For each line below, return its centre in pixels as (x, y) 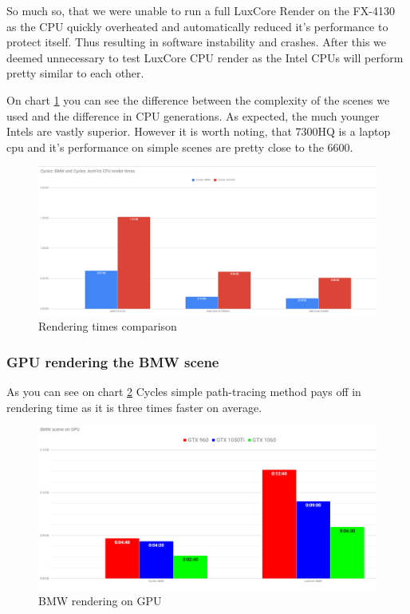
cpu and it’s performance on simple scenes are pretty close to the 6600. (180, 147)
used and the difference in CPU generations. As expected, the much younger (193, 115)
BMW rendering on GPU (100, 601)
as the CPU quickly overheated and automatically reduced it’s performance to (197, 26)
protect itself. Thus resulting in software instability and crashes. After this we (197, 42)
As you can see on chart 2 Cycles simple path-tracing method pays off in (184, 392)
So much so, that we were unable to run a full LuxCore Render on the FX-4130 (201, 10)
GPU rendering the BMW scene (113, 361)
